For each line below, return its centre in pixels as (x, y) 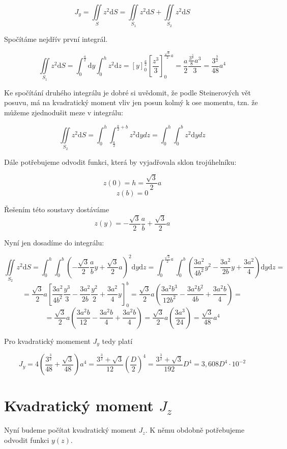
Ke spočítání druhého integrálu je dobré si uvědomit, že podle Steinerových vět (127, 92)
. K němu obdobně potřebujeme (195, 430)
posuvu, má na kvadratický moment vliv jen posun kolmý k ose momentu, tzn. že (131, 102)
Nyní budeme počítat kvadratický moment (70, 430)
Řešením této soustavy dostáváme (57, 209)
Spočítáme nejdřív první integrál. (56, 39)
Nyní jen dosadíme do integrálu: (54, 242)
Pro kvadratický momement (47, 341)
